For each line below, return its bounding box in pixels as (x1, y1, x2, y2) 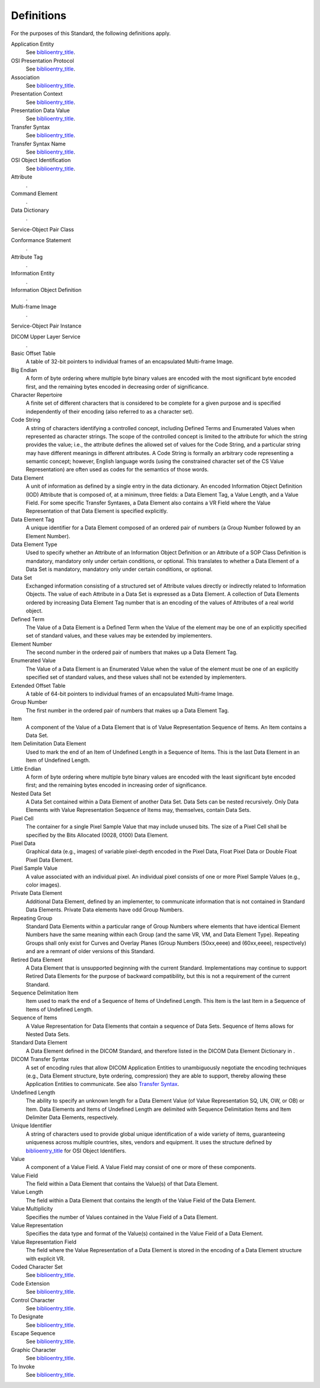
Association (11, 74, 40, 81)
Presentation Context (11, 90, 63, 97)
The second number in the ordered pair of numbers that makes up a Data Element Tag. (25, 649, 238, 656)
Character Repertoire (11, 391, 62, 398)
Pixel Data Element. (25, 856, 73, 863)
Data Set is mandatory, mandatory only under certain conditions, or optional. (25, 566, 213, 573)
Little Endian (11, 765, 41, 772)
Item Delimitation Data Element (11, 740, 87, 747)
